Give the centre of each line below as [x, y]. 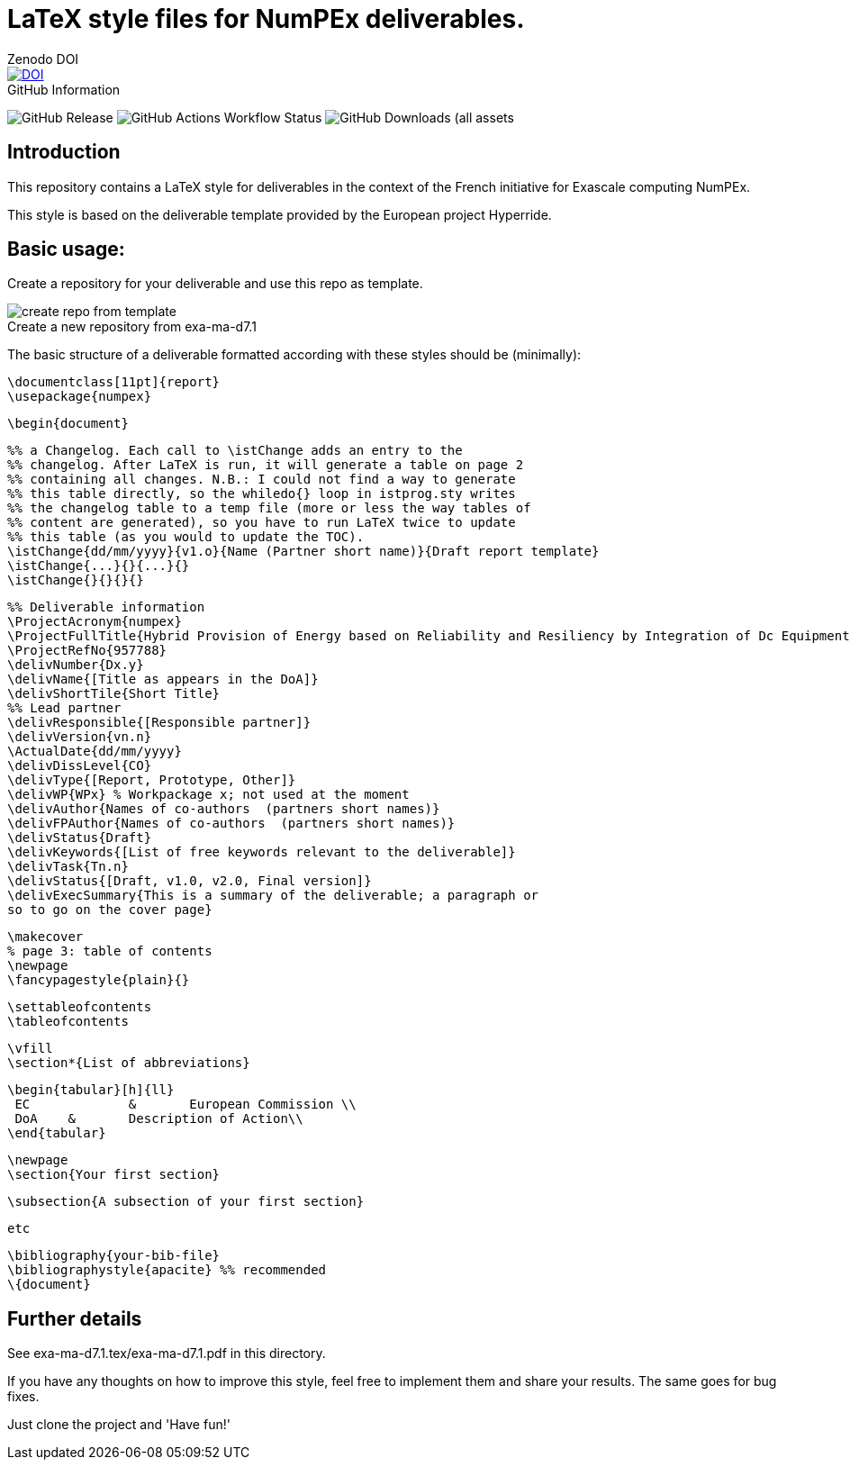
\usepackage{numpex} [80, 397]
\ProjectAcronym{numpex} [95, 622]
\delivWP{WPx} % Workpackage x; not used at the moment [208, 795]
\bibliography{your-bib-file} [114, 1256]
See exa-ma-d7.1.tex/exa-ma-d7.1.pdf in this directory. [167, 1354]
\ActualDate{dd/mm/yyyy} [95, 752]
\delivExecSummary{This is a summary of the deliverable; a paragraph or [273, 896]
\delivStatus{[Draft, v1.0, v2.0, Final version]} [190, 881]
